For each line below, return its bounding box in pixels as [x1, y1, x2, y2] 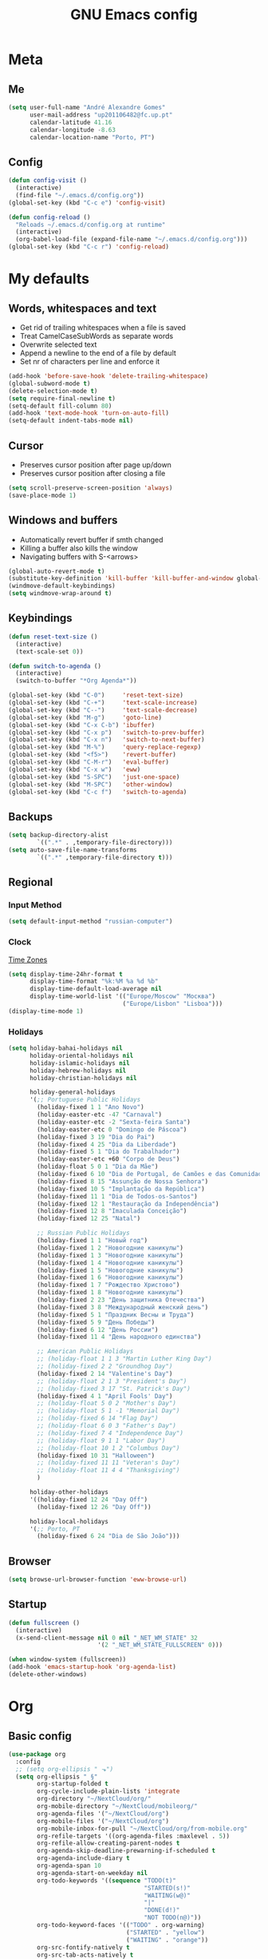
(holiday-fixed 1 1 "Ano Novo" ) [37, 1103, 145, 1111]
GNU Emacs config [70, 6, 198, 24]
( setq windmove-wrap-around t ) [8, 590, 112, 598]
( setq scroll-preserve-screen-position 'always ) [8, 484, 173, 492]
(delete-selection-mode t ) [8, 387, 98, 395]
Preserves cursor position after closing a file [19, 469, 166, 478]
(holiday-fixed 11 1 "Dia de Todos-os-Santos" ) [37, 1192, 198, 1200]
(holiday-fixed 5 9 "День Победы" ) [37, 1318, 156, 1326]
